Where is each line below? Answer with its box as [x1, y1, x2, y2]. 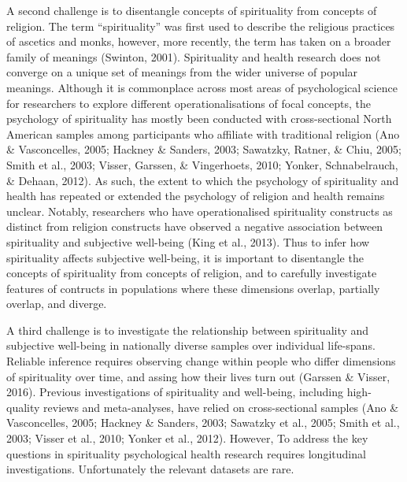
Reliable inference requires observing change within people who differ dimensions [6, 353, 396, 369]
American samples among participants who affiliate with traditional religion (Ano [6, 125, 400, 142]
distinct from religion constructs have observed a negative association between [6, 218, 383, 235]
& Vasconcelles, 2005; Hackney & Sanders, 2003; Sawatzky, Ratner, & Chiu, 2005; [6, 141, 401, 158]
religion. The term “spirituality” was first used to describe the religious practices [6, 17, 395, 34]
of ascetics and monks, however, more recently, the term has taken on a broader [6, 33, 391, 50]
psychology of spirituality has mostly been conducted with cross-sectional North [6, 110, 392, 127]
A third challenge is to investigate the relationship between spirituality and [6, 321, 369, 338]
